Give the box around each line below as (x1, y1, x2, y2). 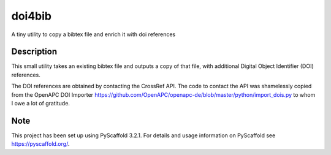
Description (11, 47, 58, 57)
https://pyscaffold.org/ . (11, 140, 70, 148)
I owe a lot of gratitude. (11, 100, 70, 107)
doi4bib (11, 9, 52, 23)
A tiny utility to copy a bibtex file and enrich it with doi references (11, 31, 176, 38)
